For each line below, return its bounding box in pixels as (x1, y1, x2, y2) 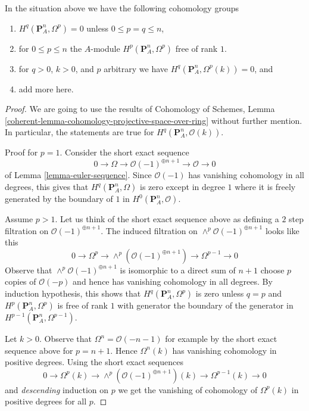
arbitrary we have (104, 62, 168, 74)
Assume (5, 213, 33, 225)
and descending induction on (5, 383, 109, 396)
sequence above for (5, 344, 73, 356)
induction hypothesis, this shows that (5, 287, 141, 300)
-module (90, 42, 120, 54)
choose (260, 263, 285, 276)
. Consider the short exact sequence (60, 146, 189, 158)
